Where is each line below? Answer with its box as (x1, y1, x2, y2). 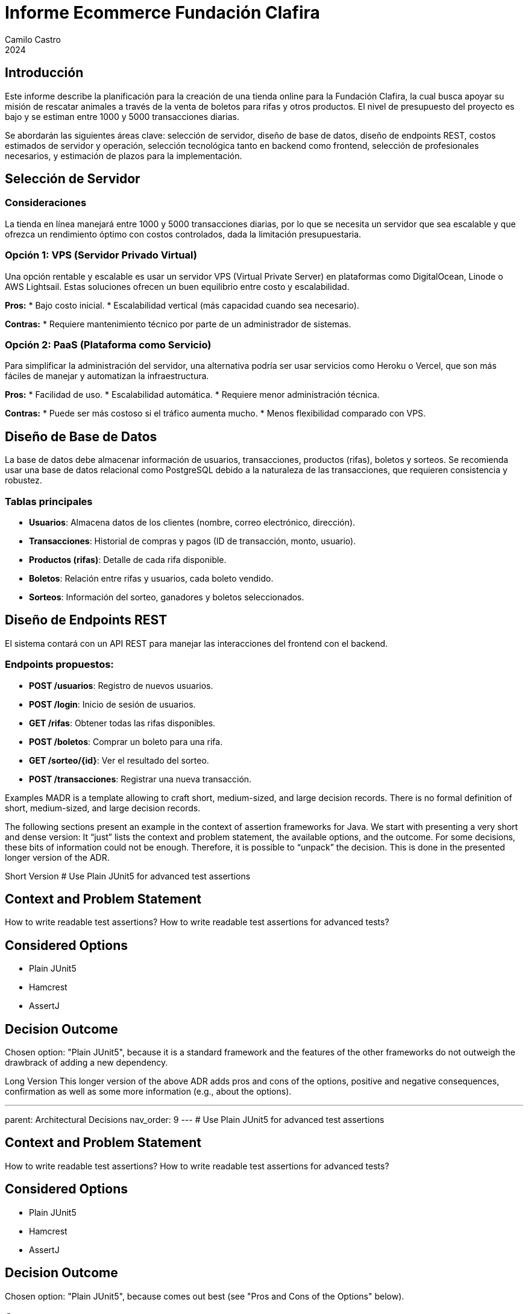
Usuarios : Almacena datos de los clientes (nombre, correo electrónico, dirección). (29, 517, 356, 527)
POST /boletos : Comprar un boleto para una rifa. (29, 736, 223, 747)
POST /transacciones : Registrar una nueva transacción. (29, 773, 252, 784)
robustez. (5, 475, 42, 486)
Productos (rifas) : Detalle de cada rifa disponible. (29, 554, 227, 565)
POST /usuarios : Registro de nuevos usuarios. (29, 680, 213, 691)
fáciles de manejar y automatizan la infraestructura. (5, 371, 209, 382)
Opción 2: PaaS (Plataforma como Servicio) (5, 338, 212, 351)
